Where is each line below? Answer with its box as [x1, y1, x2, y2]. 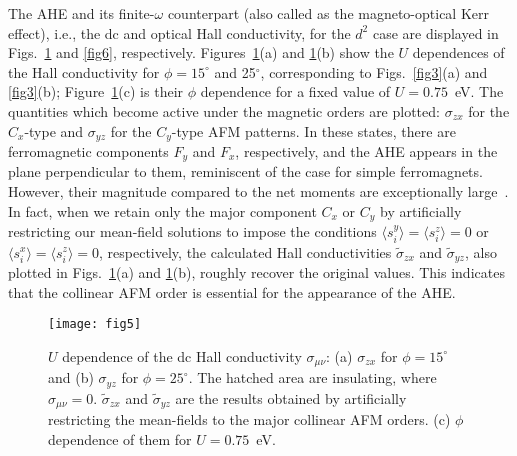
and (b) [48, 367, 94, 388]
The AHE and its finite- [8, 3, 155, 23]
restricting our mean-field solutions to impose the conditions [8, 221, 377, 242]
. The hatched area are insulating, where [188, 367, 437, 388]
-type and [24, 120, 84, 141]
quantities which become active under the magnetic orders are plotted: [8, 100, 440, 121]
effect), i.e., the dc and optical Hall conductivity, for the [8, 22, 351, 43]
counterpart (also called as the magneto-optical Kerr [167, 3, 490, 23]
